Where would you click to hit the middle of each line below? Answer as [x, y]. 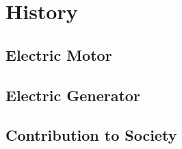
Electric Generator [73, 95]
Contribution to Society [91, 135]
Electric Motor [59, 54]
